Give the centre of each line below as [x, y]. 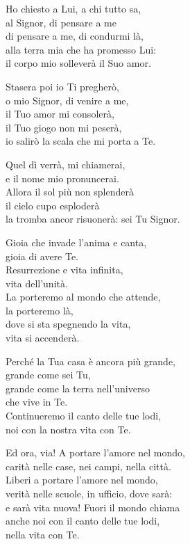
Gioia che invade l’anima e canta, [76, 242]
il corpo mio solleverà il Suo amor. [78, 63]
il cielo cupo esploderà [53, 205]
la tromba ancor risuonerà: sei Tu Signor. [93, 219]
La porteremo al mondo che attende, [83, 297]
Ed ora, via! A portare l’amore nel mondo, [95, 453]
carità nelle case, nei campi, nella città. [88, 466]
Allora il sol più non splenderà [70, 192]
